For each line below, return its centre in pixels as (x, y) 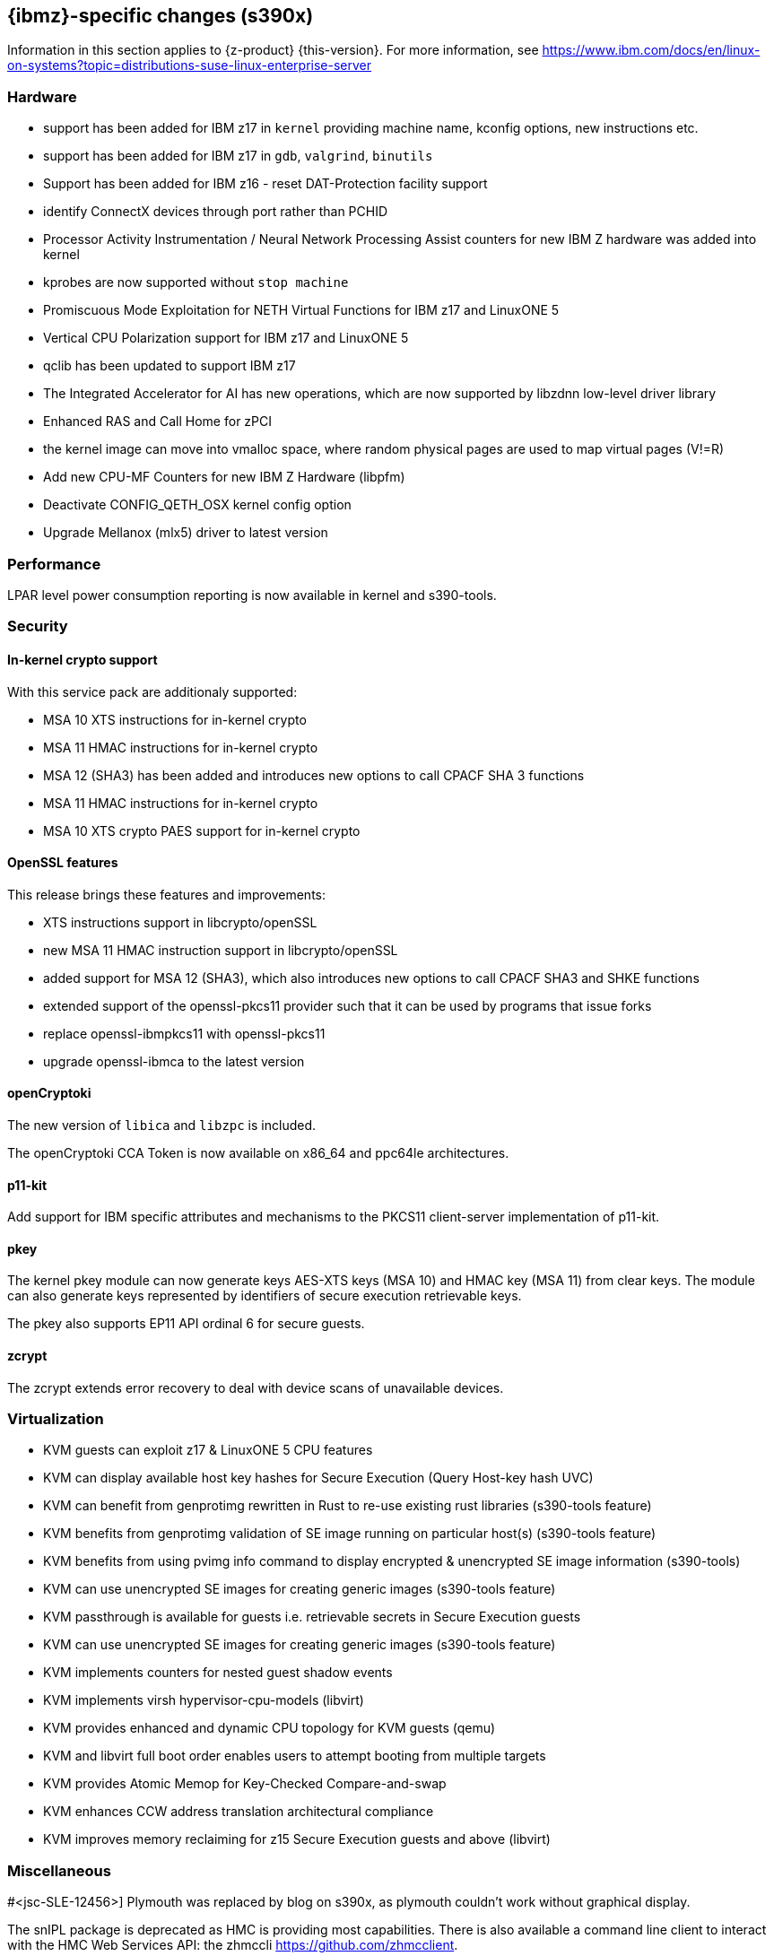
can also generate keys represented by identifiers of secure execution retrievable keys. (265, 1296)
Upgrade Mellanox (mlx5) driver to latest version (186, 533)
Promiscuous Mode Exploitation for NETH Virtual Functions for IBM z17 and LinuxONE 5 (301, 310)
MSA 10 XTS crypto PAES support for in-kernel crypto (202, 830)
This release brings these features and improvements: (167, 894)
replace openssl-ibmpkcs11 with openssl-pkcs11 (184, 1033)
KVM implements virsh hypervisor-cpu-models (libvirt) (204, 1700)
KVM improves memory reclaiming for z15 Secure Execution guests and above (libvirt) (297, 1839)
